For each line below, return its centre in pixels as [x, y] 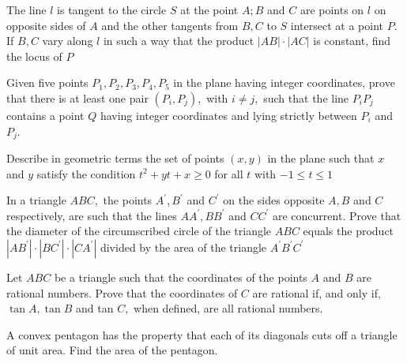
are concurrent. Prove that [337, 215]
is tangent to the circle [112, 9]
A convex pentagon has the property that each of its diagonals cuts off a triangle [202, 334]
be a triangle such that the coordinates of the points [181, 277]
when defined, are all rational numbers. [228, 308]
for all [229, 173]
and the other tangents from [170, 25]
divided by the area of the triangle [183, 247]
